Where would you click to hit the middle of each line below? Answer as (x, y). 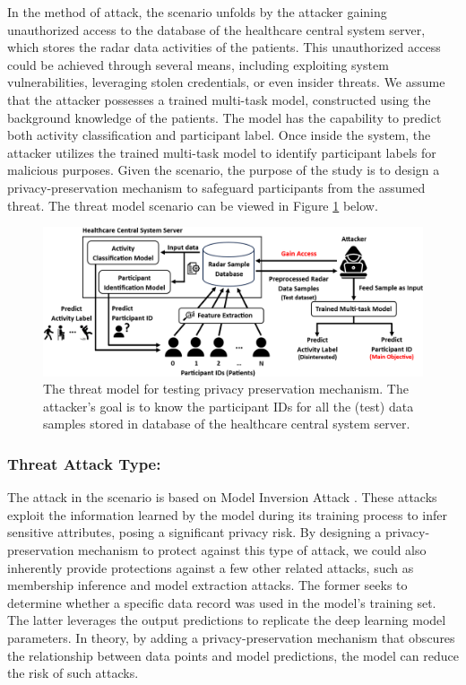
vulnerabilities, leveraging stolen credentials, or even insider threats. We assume (226, 82)
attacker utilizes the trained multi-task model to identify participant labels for (222, 152)
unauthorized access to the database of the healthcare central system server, (216, 29)
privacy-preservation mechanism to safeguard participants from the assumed (216, 187)
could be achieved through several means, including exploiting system (198, 64)
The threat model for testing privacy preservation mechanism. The (226, 389)
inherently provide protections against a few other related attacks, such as (211, 567)
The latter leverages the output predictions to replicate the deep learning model (227, 620)
